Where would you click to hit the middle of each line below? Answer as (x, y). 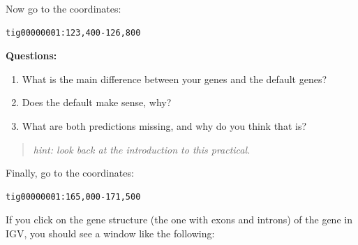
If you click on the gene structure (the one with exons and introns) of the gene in (179, 220)
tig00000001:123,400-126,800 (73, 32)
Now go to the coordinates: (64, 8)
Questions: (31, 55)
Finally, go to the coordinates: (70, 173)
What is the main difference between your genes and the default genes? (174, 79)
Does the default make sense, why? (97, 102)
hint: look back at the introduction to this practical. (142, 149)
